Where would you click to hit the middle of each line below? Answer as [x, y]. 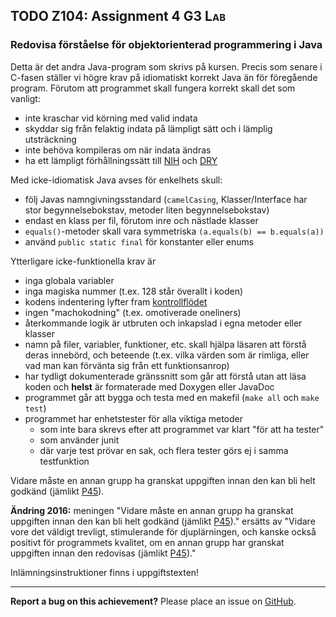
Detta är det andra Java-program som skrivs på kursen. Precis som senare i [166, 66]
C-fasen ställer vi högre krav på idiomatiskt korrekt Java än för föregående [164, 77]
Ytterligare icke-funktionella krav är [83, 261]
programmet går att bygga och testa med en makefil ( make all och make [172, 397]
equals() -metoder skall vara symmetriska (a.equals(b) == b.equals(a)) [174, 231]
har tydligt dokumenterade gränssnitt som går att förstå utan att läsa [165, 376]
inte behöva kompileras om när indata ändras [118, 150]
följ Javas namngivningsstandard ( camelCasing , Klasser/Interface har [166, 199]
